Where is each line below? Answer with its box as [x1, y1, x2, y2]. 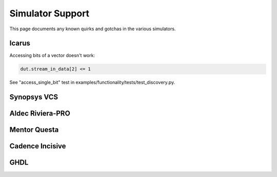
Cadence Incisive [9, 142, 66, 151]
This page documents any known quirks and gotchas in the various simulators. [9, 26, 176, 32]
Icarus [9, 39, 31, 48]
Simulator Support [9, 8, 90, 19]
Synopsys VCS [9, 93, 58, 102]
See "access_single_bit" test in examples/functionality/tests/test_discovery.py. [9, 80, 175, 86]
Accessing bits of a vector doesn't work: [9, 52, 95, 58]
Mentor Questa [9, 126, 59, 134]
